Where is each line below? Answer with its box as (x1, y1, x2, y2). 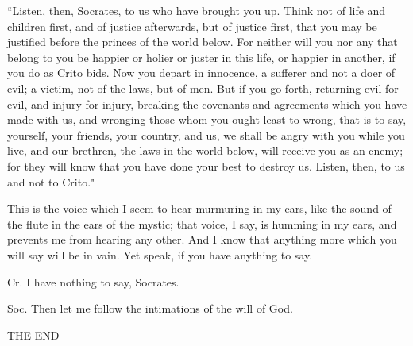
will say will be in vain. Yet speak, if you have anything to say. (7, 246, 313, 263)
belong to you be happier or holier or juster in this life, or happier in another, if (7, 48, 396, 65)
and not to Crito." (7, 173, 95, 190)
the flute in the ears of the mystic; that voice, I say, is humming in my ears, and (7, 215, 397, 232)
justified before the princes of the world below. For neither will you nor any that (7, 33, 398, 50)
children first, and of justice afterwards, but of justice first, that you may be (7, 17, 377, 34)
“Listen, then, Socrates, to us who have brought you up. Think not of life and (7, 2, 386, 18)
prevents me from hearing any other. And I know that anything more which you (7, 231, 397, 248)
